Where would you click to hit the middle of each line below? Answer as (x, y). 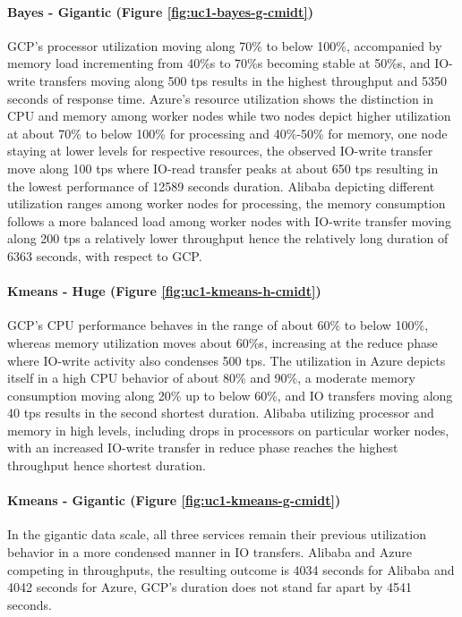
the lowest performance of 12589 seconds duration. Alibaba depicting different (221, 186)
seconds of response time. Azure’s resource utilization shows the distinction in (221, 98)
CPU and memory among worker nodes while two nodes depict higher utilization (229, 116)
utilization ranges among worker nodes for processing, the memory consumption (227, 203)
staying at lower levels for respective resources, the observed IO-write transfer (220, 151)
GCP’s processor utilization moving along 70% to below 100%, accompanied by (225, 45)
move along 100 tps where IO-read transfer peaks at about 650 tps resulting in (223, 168)
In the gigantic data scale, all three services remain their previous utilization (217, 534)
